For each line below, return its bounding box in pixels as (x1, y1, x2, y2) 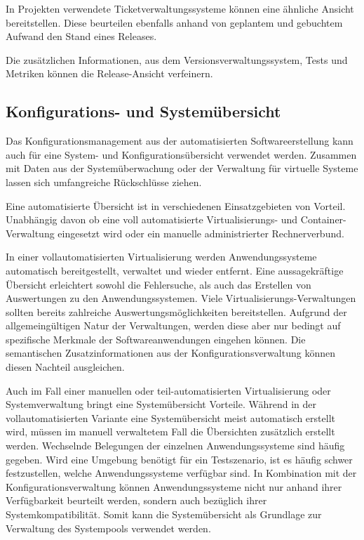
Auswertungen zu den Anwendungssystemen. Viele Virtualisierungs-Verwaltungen (6, 291, 356, 305)
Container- (300, 212, 346, 227)
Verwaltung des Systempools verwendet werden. (6, 520, 211, 535)
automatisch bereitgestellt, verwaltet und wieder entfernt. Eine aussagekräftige (6, 263, 344, 277)
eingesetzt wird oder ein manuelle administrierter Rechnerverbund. (58, 225, 344, 240)
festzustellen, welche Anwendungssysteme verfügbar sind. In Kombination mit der (6, 466, 357, 480)
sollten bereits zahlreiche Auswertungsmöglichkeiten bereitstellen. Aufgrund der (6, 304, 347, 319)
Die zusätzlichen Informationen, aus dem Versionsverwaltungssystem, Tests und (6, 52, 348, 67)
